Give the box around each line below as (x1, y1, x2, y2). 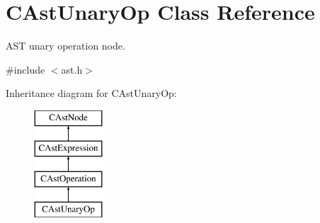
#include (6, 62, 45, 76)
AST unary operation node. (6, 38, 125, 53)
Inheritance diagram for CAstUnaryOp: (6, 86, 177, 101)
